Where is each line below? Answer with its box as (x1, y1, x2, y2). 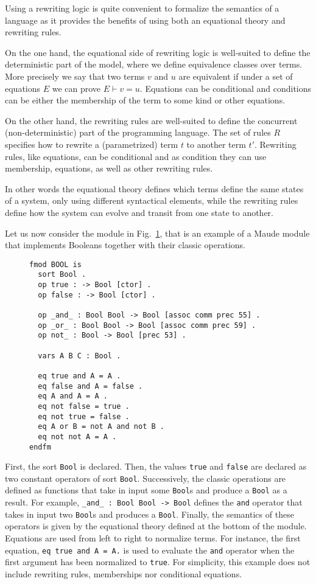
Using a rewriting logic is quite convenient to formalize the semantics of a (5, 2, 279, 14)
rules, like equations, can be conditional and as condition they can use (5, 150, 267, 162)
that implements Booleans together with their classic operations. (5, 238, 246, 251)
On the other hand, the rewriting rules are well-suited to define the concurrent (5, 114, 298, 127)
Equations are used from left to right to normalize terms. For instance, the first (5, 532, 301, 544)
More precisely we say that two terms (5, 69, 145, 82)
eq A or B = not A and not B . (38, 422, 164, 431)
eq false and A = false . (38, 381, 143, 391)
